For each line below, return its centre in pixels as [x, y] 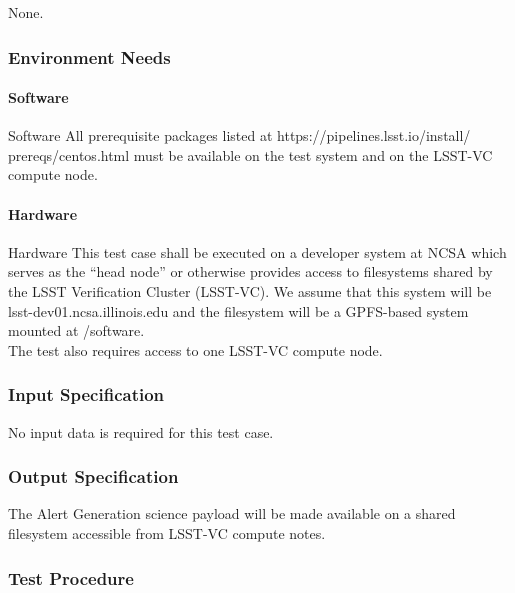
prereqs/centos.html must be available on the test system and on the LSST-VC [250, 154]
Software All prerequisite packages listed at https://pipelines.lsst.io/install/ [239, 135]
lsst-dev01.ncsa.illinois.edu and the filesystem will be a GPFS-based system [238, 310]
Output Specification [93, 476]
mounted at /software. [76, 330]
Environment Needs [89, 56]
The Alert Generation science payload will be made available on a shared [232, 513]
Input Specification [86, 394]
